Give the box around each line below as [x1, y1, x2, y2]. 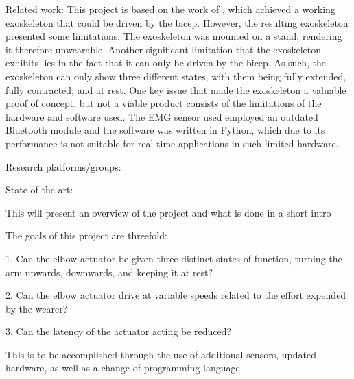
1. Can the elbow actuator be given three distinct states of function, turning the [5, 251, 342, 265]
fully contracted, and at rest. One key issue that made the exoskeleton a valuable [5, 82, 346, 97]
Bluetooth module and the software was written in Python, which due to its [5, 123, 325, 137]
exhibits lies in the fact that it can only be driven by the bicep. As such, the [5, 56, 327, 70]
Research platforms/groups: [5, 159, 121, 173]
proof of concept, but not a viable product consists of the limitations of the [5, 96, 322, 110]
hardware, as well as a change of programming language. [5, 360, 243, 375]
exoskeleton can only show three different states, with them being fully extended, [5, 69, 346, 83]
